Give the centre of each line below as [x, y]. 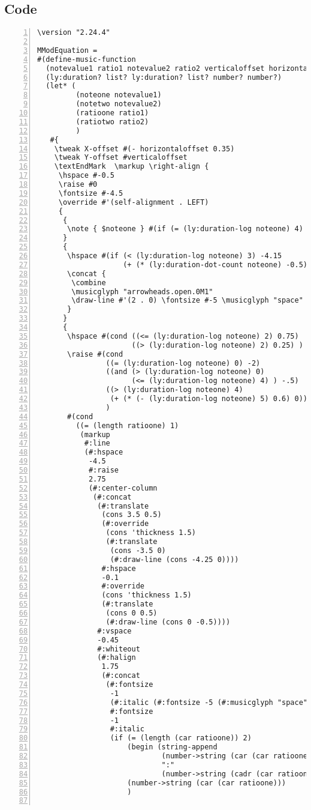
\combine [89, 283]
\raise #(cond [95, 354]
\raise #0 [78, 185]
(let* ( [61, 86]
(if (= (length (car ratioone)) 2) [181, 738]
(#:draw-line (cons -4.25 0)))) [174, 559]
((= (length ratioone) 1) [127, 425]
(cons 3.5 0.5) [132, 515]
